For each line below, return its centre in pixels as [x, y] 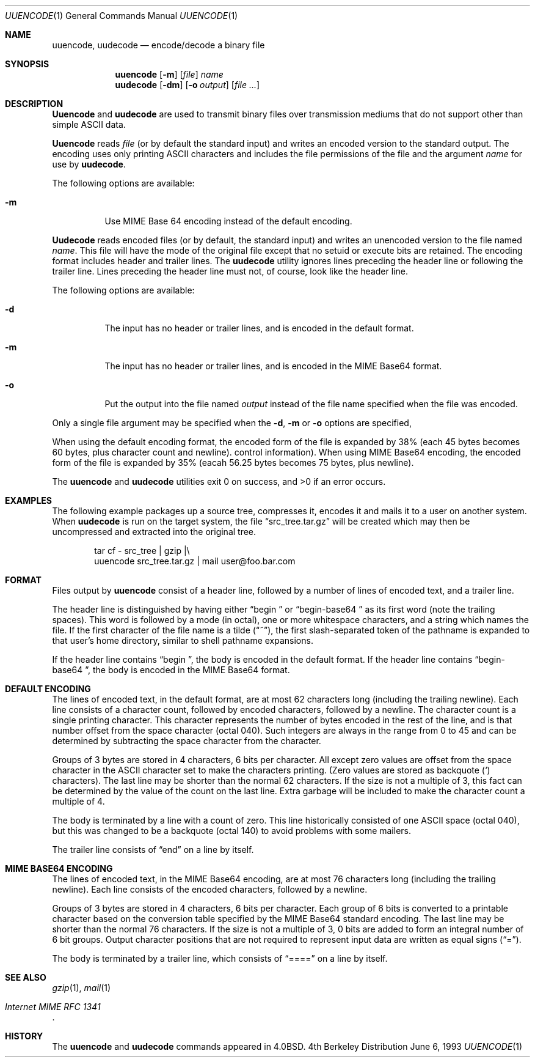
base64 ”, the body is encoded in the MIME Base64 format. [171, 670]
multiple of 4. [78, 801]
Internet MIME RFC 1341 [53, 1007]
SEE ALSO [26, 977]
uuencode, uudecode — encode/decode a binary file [158, 45]
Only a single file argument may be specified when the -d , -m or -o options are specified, [232, 423]
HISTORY [24, 1036]
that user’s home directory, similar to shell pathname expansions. [183, 640]
